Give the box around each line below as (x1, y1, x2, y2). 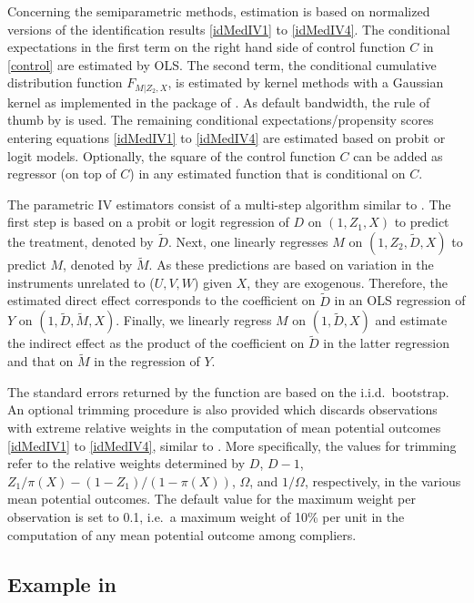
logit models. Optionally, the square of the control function (7, 146, 336, 165)
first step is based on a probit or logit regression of (7, 212, 289, 231)
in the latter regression (323, 333, 450, 353)
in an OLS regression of (334, 291, 466, 310)
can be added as (353, 146, 443, 165)
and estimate (375, 311, 448, 330)
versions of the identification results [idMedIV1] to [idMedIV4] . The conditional (7, 19, 450, 38)
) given (194, 272, 233, 291)
